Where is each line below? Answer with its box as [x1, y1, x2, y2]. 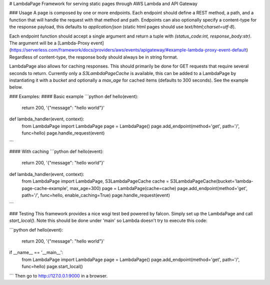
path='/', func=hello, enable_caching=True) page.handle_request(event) [21, 192, 170, 198]
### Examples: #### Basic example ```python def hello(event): [9, 93, 138, 99]
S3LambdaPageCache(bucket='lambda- [170, 178, 253, 184]
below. [9, 84, 23, 90]
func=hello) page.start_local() [21, 263, 83, 269]
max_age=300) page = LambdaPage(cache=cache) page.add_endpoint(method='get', [69, 185, 247, 191]
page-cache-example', [21, 185, 69, 191]
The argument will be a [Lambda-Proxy [9, 40, 90, 46]
